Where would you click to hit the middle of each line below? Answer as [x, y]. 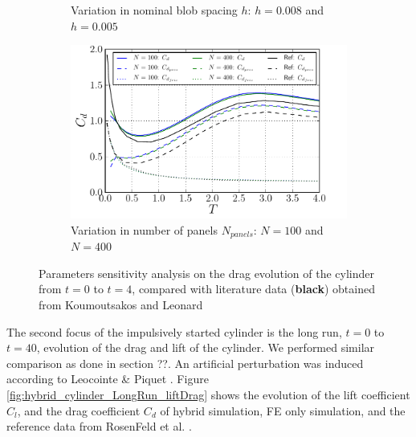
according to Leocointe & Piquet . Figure [108, 379]
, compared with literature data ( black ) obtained [253, 289]
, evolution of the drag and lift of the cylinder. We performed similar [206, 347]
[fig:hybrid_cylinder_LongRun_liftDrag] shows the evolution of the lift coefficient [208, 394]
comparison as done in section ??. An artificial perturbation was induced [185, 363]
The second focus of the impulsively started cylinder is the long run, [174, 331]
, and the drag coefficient [79, 410]
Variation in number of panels [144, 229]
